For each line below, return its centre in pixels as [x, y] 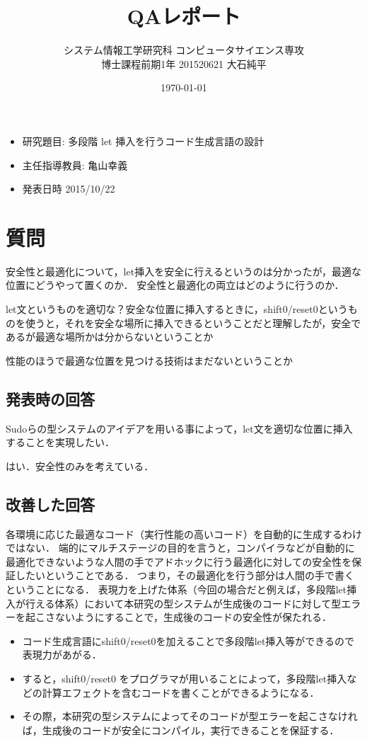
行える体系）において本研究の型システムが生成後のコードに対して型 [183, 603]
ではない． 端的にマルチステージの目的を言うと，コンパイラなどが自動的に [180, 548]
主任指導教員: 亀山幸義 [75, 165]
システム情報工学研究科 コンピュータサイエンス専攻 [184, 50]
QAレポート [184, 16]
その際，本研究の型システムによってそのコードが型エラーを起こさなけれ [190, 716]
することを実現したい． [60, 442]
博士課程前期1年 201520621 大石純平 [184, 63]
